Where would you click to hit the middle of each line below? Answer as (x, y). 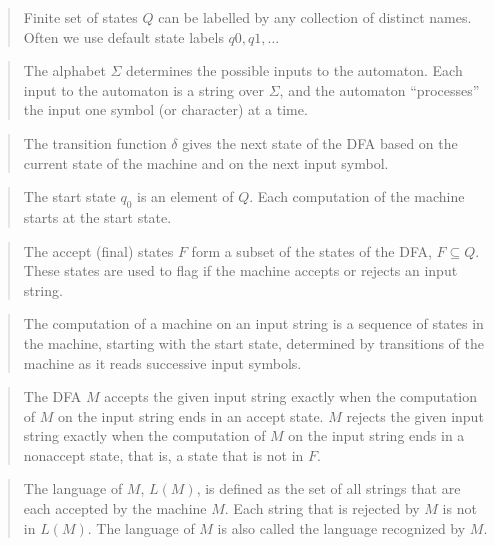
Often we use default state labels (123, 36)
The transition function (95, 142)
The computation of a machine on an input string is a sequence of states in (253, 323)
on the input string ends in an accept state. (191, 415)
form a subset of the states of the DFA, (311, 250)
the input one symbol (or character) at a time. (165, 109)
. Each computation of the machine (357, 196)
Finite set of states (80, 17)
